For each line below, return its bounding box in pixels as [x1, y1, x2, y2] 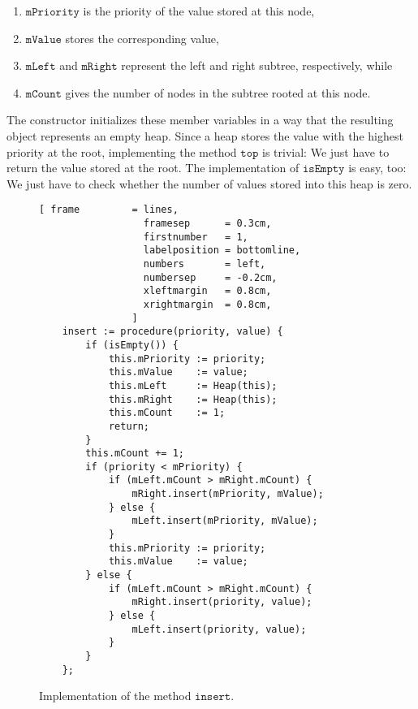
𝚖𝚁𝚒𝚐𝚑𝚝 [81, 61, 118, 73]
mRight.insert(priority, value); [131, 596, 312, 608]
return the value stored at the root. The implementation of [6, 159, 299, 176]
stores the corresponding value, [65, 29, 219, 46]
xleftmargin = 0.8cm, [143, 285, 272, 297]
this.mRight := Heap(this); [108, 393, 278, 405]
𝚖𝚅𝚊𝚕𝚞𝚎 [25, 33, 62, 45]
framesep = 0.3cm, [143, 218, 272, 229]
